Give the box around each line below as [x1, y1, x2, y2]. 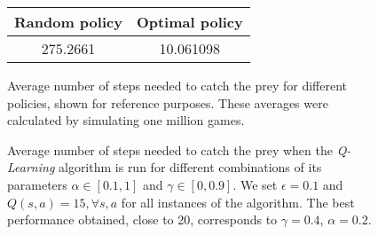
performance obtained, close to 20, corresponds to [7, 210, 278, 229]
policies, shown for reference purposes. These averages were [7, 93, 328, 112]
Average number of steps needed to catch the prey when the [7, 140, 333, 159]
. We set [232, 175, 278, 193]
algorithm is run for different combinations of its [58, 158, 322, 176]
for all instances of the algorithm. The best [121, 192, 355, 211]
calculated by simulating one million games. [7, 111, 245, 129]
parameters [7, 175, 67, 193]
